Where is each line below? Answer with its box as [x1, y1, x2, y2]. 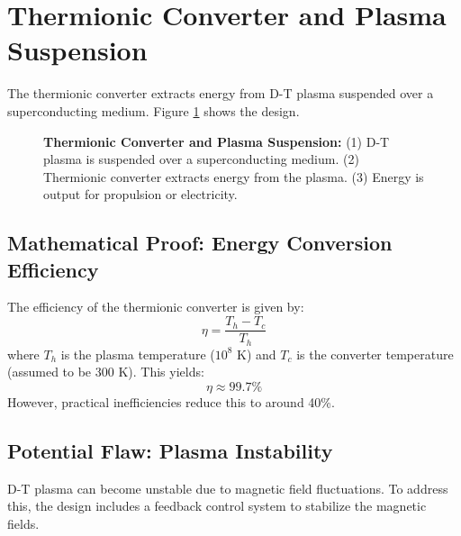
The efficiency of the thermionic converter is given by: [7, 297, 304, 316]
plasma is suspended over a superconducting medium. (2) [43, 150, 359, 168]
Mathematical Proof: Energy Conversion [7, 229, 393, 257]
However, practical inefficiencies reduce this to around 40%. [7, 392, 335, 411]
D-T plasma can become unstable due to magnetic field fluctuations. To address [7, 478, 448, 497]
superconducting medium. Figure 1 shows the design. [7, 101, 300, 120]
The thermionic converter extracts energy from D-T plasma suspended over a [7, 84, 434, 103]
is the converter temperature [296, 344, 454, 363]
